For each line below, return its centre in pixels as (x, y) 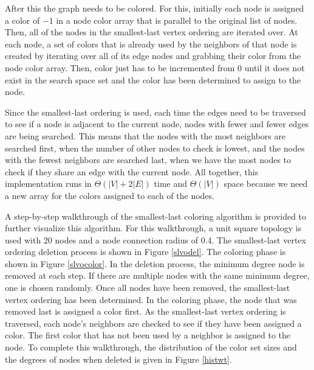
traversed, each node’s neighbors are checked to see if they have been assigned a (153, 323)
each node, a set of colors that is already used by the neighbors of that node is (151, 44)
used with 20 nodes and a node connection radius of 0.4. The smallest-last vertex (155, 239)
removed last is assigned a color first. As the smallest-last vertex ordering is (145, 311)
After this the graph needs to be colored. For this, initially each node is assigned (155, 8)
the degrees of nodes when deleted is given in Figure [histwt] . (118, 359)
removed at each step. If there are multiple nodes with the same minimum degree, (157, 275)
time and (170, 183)
